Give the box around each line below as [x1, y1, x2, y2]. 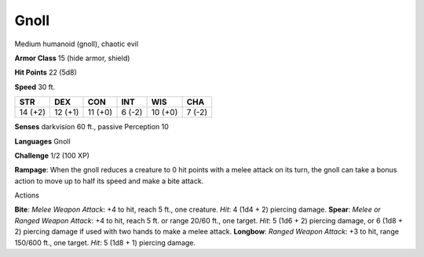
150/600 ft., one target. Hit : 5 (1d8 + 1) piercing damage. [14, 237, 196, 247]
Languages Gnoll [14, 136, 71, 146]
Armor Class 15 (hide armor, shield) [14, 53, 130, 63]
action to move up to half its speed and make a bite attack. [14, 176, 204, 186]
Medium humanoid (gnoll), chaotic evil [14, 39, 139, 49]
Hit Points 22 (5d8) [14, 67, 78, 78]
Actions [14, 190, 39, 200]
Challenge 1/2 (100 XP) [14, 150, 90, 160]
